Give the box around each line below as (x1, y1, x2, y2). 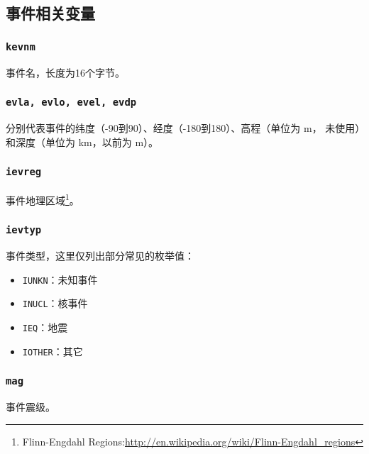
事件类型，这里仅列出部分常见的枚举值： (6, 248, 194, 262)
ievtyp (6, 224, 42, 236)
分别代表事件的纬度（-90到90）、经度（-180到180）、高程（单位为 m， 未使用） (6, 120, 360, 135)
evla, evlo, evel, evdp (6, 96, 137, 109)
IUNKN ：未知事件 (22, 272, 98, 287)
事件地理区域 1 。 (6, 190, 79, 207)
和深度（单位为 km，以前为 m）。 (6, 134, 159, 149)
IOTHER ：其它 (22, 343, 83, 358)
